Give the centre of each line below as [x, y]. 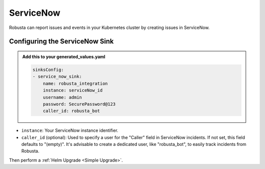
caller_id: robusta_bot [71, 111]
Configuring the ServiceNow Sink [61, 42]
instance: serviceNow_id [73, 90]
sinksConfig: [48, 70]
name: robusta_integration [75, 83]
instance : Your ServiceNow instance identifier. [70, 131]
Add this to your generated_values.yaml [64, 56]
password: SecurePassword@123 [79, 104]
